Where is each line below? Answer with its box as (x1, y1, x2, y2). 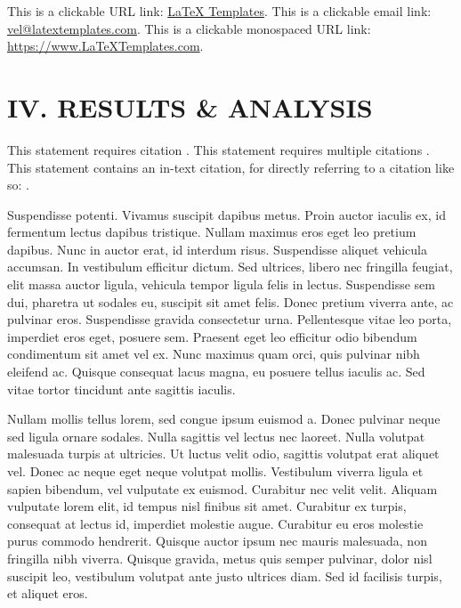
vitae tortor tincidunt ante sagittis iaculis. (7, 379, 236, 398)
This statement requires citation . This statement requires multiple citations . (7, 140, 430, 158)
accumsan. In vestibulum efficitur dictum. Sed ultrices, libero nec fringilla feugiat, (7, 257, 453, 276)
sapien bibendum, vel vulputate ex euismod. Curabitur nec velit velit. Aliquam (7, 479, 438, 498)
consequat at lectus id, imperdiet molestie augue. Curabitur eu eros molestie (7, 514, 424, 532)
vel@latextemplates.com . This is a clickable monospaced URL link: (7, 19, 371, 37)
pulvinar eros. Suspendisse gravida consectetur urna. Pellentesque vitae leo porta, (7, 310, 452, 328)
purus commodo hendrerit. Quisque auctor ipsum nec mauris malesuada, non (7, 531, 427, 550)
